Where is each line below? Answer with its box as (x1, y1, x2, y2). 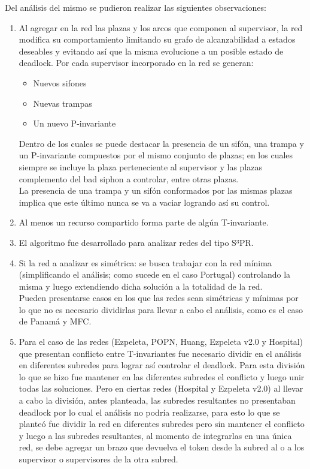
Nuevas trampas (33, 97, 92, 109)
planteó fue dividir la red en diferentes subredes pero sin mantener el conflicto (19, 417, 305, 430)
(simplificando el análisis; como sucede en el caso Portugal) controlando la (19, 268, 291, 281)
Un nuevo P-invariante (33, 117, 116, 130)
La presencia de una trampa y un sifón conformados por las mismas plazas (19, 184, 293, 197)
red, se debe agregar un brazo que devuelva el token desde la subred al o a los (19, 441, 305, 453)
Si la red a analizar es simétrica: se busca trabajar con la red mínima (19, 256, 272, 269)
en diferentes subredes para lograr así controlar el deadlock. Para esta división (19, 359, 305, 371)
